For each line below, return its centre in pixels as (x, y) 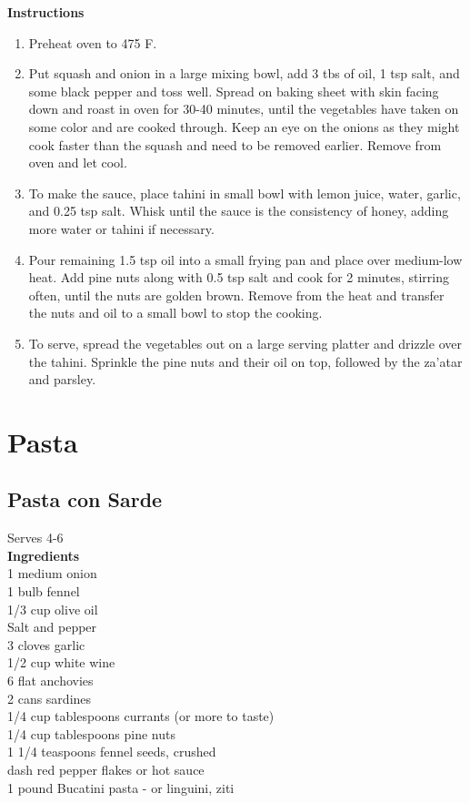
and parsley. (62, 379)
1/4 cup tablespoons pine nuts (91, 733)
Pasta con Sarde (85, 499)
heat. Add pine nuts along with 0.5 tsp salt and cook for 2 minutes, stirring (239, 277)
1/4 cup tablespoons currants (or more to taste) (141, 716)
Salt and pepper (52, 627)
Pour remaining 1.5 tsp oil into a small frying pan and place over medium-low (245, 259)
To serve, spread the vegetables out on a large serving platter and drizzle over (245, 343)
